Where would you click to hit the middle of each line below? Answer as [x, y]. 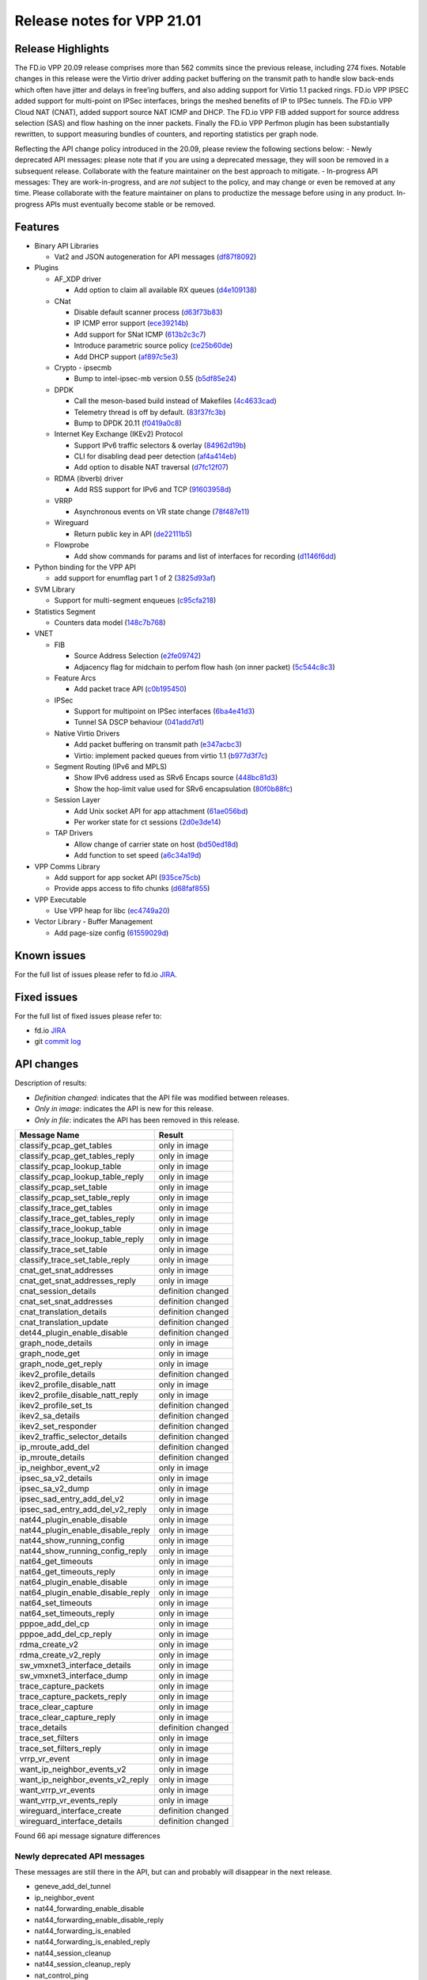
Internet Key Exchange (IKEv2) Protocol [119, 434]
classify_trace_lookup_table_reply [82, 1239]
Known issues [50, 956]
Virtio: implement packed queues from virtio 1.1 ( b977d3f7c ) [171, 756]
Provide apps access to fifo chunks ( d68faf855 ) [132, 889]
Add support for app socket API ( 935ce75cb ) [127, 877]
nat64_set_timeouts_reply [67, 1613]
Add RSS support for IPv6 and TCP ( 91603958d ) [153, 489]
